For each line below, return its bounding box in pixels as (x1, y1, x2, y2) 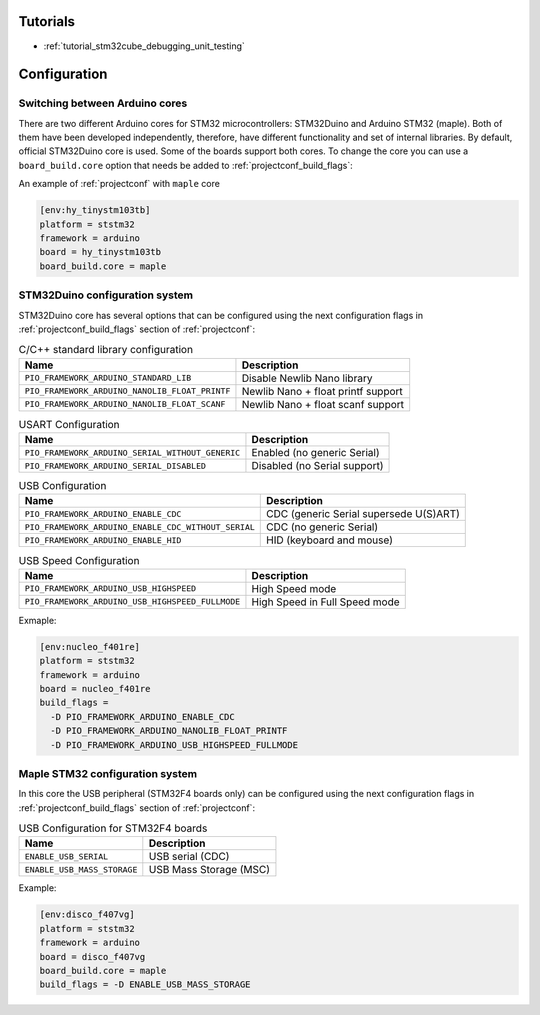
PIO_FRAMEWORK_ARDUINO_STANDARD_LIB (24, 373, 192, 384)
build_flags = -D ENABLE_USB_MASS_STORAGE (39, 979, 251, 990)
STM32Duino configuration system (18, 288, 194, 302)
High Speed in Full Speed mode (251, 595, 400, 609)
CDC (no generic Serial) (266, 520, 379, 534)
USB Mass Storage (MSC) (148, 863, 270, 877)
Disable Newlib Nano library (241, 371, 373, 385)
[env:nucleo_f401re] (39, 641, 140, 652)
